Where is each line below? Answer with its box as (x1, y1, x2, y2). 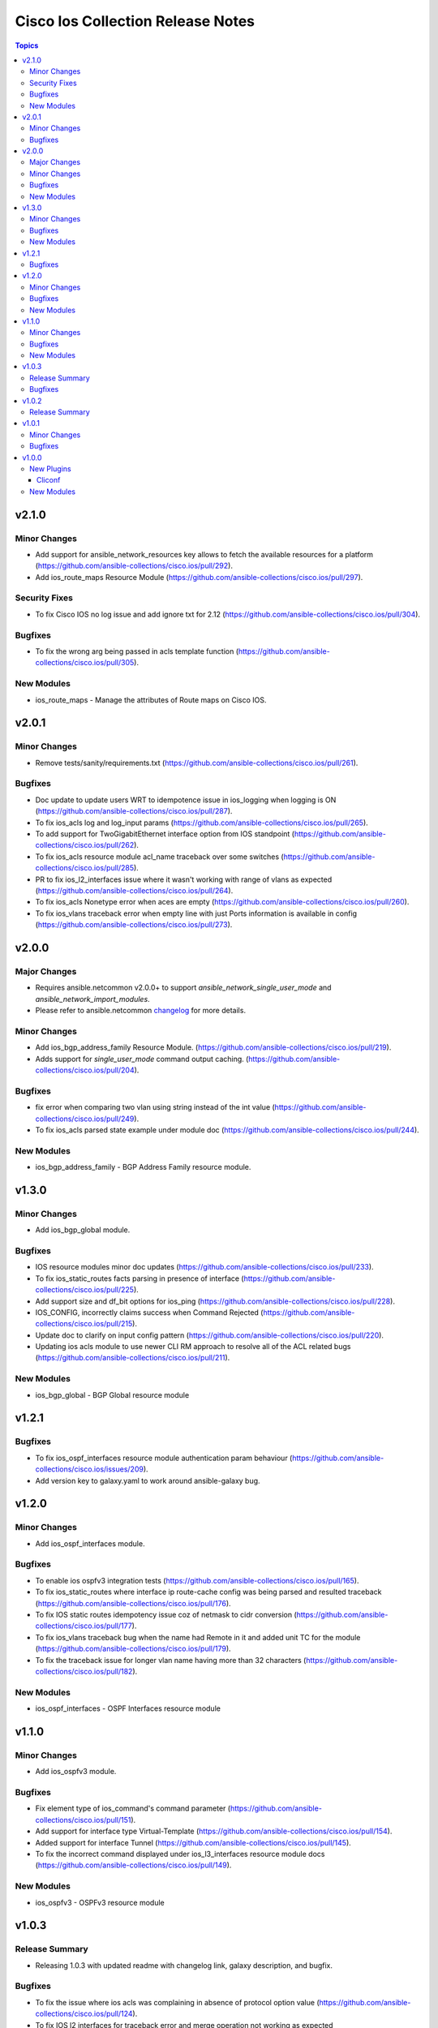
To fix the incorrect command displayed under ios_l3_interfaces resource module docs (35, 1849, 325, 1858)
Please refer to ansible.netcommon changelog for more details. (35, 1006, 247, 1016)
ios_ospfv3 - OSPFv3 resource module (35, 1897, 165, 1907)
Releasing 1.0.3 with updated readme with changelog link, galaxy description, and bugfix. (35, 1960, 333, 1970)
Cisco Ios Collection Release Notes (15, 12, 255, 30)
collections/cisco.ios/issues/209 (35, 1464, 144, 1474)
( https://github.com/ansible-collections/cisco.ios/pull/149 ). (35, 1860, 232, 1870)
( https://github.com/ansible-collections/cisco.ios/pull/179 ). (35, 1643, 231, 1654)
